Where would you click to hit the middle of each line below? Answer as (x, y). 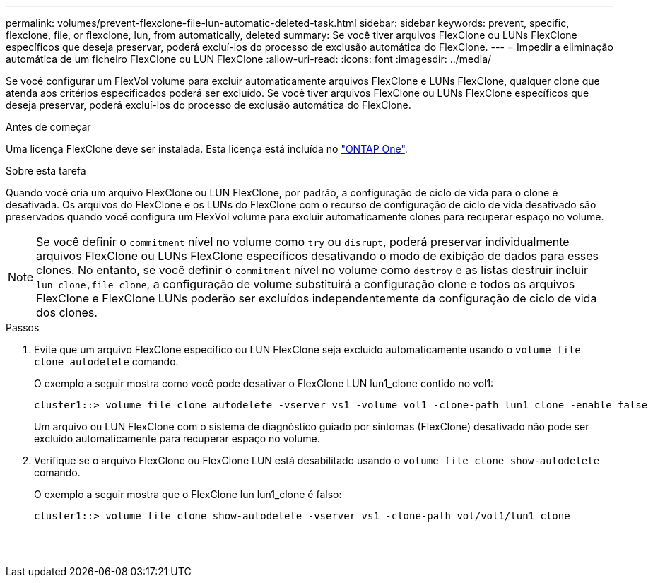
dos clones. (67, 312)
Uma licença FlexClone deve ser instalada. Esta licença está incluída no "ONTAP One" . (207, 149)
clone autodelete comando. (106, 361)
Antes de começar (48, 127)
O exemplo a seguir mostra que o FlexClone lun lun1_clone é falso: (188, 494)
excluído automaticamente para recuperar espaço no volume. (177, 438)
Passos (23, 328)
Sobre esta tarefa (46, 171)
